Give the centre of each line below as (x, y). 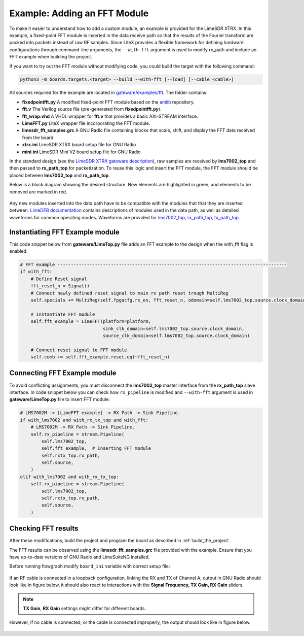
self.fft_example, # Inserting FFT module (96, 448)
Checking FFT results (44, 529)
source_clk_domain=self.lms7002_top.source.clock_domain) (176, 336)
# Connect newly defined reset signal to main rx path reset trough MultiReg (130, 293)
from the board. (39, 138)
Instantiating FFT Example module (64, 232)
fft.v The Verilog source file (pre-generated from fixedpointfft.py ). (92, 109)
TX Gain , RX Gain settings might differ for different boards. (85, 609)
